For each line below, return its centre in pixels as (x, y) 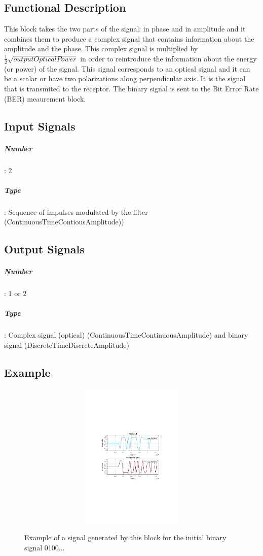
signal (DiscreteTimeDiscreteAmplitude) (67, 345)
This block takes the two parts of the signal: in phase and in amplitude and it (125, 29)
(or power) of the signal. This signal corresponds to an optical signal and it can (127, 68)
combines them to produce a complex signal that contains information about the (129, 38)
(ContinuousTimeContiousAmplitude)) (64, 222)
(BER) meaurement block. (45, 98)
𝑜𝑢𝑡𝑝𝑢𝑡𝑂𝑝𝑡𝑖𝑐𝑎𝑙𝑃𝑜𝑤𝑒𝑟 (45, 59)
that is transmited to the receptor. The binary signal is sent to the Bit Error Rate (131, 88)
